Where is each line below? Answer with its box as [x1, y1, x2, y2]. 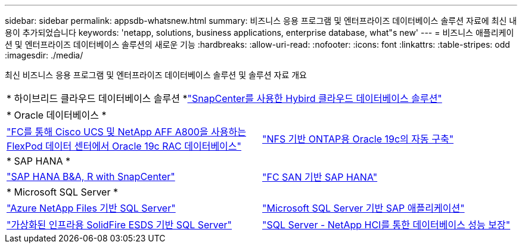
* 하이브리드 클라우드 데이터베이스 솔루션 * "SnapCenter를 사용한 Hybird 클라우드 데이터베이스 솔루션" [7, 92, 442, 104]
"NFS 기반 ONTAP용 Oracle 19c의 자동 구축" [262, 133, 454, 145]
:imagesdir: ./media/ [5, 50, 83, 60]
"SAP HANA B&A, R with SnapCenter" [7, 170, 175, 182]
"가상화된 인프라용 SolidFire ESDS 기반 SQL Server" [7, 219, 232, 231]
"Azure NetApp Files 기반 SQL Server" [7, 202, 176, 214]
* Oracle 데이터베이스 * [7, 109, 107, 121]
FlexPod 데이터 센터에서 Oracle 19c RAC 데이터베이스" [7, 140, 241, 152]
